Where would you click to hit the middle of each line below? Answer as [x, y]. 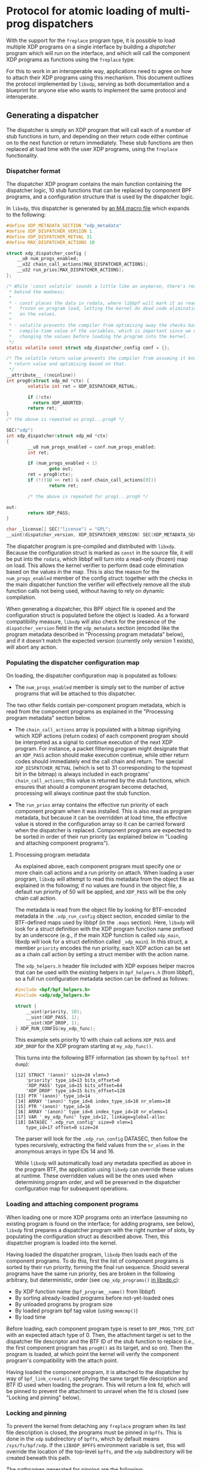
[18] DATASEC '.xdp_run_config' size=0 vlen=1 [74, 1122]
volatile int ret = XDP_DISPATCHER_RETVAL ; [83, 386]
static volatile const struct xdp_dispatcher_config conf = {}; [88, 348]
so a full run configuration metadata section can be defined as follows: [102, 979]
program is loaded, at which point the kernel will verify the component [93, 1354]
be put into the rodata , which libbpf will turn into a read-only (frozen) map [97, 559]
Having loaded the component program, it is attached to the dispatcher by [98, 1372]
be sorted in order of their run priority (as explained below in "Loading [101, 837]
